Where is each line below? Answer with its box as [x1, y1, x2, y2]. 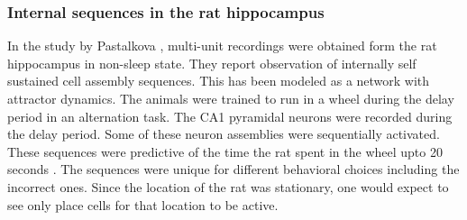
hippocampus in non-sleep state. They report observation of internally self [7, 53, 417, 72]
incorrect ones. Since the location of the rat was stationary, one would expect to [7, 177, 449, 196]
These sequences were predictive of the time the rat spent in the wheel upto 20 [7, 142, 443, 160]
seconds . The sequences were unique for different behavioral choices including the [7, 160, 460, 179]
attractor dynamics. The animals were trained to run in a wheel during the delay [7, 89, 454, 107]
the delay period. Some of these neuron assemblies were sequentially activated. [7, 124, 440, 143]
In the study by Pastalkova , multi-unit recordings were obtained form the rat [7, 36, 437, 55]
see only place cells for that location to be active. [7, 195, 279, 214]
